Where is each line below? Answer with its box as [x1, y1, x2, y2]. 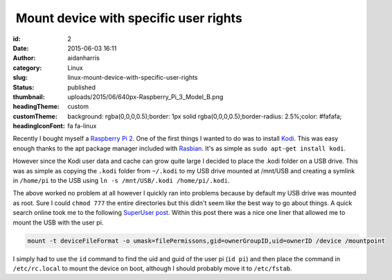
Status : [12, 83, 35, 91]
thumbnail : [12, 92, 45, 100]
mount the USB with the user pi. [12, 218, 104, 227]
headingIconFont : [12, 122, 65, 130]
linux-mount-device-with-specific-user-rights [67, 73, 198, 82]
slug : [12, 73, 28, 82]
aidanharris [67, 54, 100, 62]
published [67, 83, 96, 91]
